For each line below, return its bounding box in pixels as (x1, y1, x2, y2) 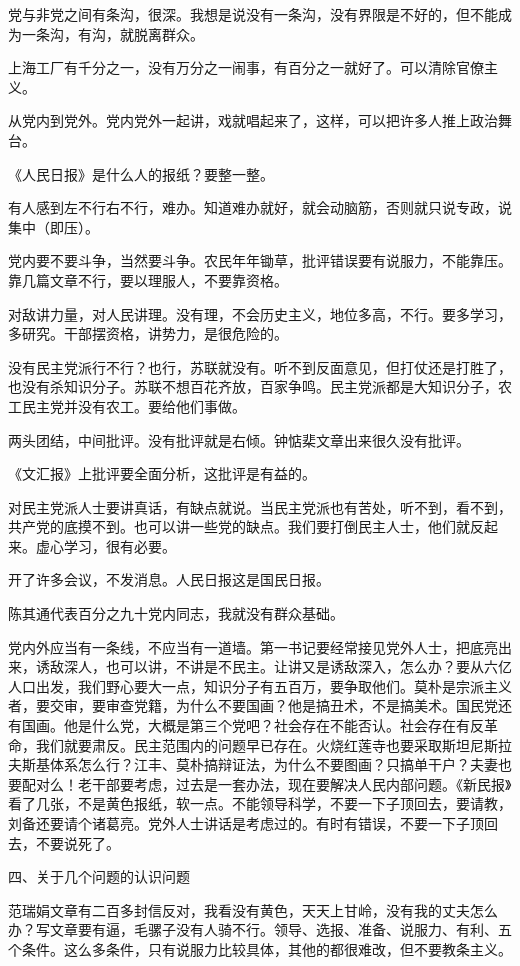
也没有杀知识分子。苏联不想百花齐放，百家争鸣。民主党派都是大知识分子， (8, 376, 498, 397)
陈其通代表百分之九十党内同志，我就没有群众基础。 (8, 603, 344, 624)
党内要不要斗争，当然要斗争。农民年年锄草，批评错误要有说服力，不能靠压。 (8, 250, 512, 271)
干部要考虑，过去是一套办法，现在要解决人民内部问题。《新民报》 (91, 773, 512, 794)
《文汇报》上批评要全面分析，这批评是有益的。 (8, 463, 316, 484)
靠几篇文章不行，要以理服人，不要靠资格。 (8, 269, 288, 290)
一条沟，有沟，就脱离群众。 (21, 23, 204, 44)
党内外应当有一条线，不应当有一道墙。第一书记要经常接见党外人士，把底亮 (8, 636, 498, 657)
